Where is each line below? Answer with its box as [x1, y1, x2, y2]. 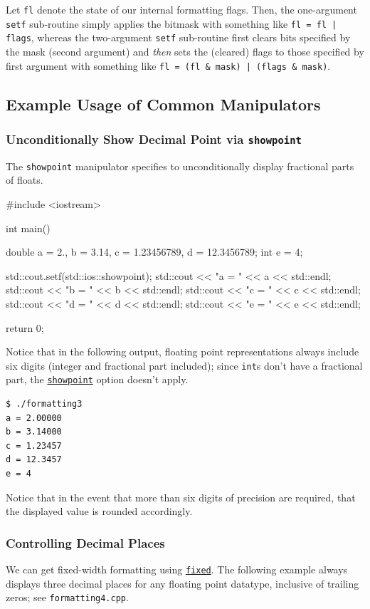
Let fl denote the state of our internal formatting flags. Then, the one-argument [6, 2, 357, 16]
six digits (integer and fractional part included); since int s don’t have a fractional [6, 358, 363, 373]
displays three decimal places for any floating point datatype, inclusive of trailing [6, 576, 359, 590]
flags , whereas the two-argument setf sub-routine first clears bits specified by [6, 30, 351, 45]
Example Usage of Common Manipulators [6, 93, 321, 115]
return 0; [6, 320, 44, 335]
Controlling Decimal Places [6, 533, 165, 551]
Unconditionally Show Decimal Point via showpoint [6, 130, 302, 147]
